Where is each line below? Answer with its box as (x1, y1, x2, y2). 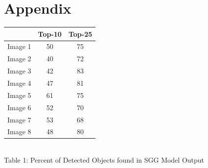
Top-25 (68, 28, 92, 39)
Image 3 (7, 66, 31, 76)
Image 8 (7, 126, 31, 137)
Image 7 (7, 114, 31, 124)
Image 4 (7, 78, 31, 88)
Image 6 (7, 102, 31, 112)
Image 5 (7, 90, 31, 100)
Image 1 (7, 41, 31, 51)
